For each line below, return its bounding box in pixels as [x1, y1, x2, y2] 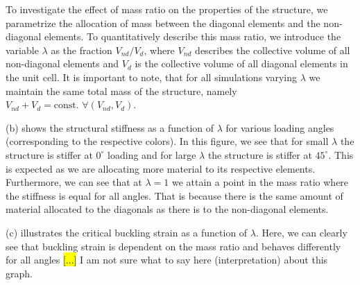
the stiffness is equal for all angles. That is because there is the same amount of [6, 188, 343, 202]
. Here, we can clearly [255, 225, 348, 239]
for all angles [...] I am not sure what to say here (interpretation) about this [6, 252, 328, 267]
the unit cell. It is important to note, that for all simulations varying [6, 69, 297, 84]
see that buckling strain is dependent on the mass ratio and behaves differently [6, 239, 341, 253]
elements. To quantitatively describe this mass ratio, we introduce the [44, 29, 341, 44]
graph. [6, 266, 33, 280]
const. [53, 101, 79, 111]
